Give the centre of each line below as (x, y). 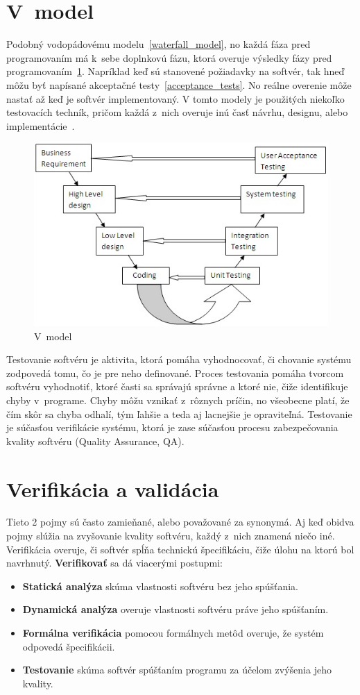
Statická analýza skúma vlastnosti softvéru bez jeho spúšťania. (160, 586)
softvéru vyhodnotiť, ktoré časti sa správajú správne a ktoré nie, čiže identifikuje (177, 386)
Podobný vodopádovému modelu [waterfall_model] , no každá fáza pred (158, 44)
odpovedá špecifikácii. (69, 646)
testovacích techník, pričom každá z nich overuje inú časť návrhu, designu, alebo (177, 112)
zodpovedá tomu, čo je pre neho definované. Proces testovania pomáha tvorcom (175, 372)
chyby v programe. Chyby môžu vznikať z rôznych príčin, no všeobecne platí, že (178, 400)
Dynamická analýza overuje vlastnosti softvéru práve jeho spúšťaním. (175, 609)
